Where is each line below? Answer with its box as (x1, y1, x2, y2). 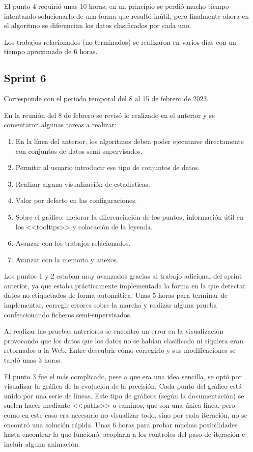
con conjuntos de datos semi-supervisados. (15, 145, 142, 156)
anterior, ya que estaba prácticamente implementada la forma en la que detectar (4, 280, 246, 290)
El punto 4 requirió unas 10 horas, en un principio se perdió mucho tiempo (4, 1, 229, 11)
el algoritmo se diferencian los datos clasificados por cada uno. (4, 20, 191, 30)
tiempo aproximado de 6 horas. (4, 46, 98, 56)
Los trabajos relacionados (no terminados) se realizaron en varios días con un (4, 36, 236, 47)
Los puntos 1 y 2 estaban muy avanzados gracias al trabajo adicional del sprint (4, 271, 242, 281)
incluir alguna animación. (4, 438, 80, 449)
